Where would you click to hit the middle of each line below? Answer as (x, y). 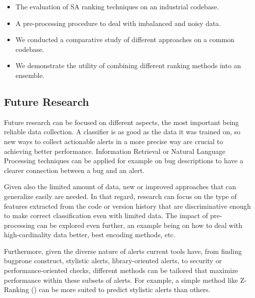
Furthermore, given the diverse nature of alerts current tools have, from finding (123, 251)
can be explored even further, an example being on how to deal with (140, 225)
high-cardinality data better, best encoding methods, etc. (90, 235)
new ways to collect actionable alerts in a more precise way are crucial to (114, 141)
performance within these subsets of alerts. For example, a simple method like (121, 280)
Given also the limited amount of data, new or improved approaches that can (120, 186)
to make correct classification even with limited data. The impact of (106, 215)
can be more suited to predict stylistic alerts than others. (125, 289)
